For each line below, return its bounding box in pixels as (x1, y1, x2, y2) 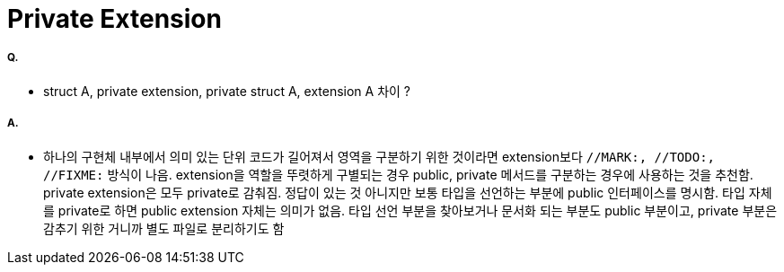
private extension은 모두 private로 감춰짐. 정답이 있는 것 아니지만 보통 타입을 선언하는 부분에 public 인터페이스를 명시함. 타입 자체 (43, 184, 772, 200)
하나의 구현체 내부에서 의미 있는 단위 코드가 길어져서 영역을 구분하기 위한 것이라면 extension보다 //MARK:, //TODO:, (43, 148, 716, 164)
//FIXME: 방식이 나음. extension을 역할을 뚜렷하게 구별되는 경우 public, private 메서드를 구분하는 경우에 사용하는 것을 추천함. (43, 166, 753, 182)
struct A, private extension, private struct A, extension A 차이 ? (43, 83, 411, 99)
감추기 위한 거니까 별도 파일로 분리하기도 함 (43, 220, 285, 236)
